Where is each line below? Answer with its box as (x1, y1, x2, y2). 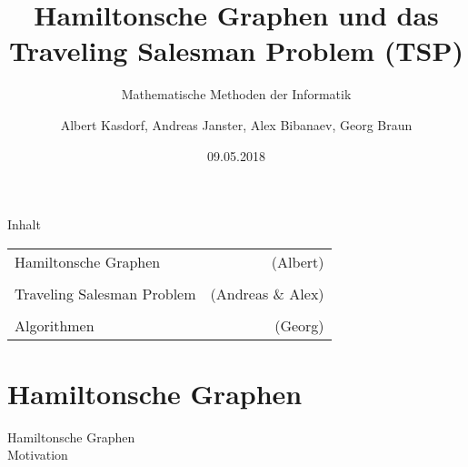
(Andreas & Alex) (210, 282, 324, 304)
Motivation (7, 445, 68, 464)
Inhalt (7, 215, 41, 234)
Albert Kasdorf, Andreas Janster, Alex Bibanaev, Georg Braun (60, 115, 413, 134)
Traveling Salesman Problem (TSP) (8, 32, 464, 69)
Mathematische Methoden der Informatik (121, 85, 352, 104)
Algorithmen (15, 314, 95, 336)
